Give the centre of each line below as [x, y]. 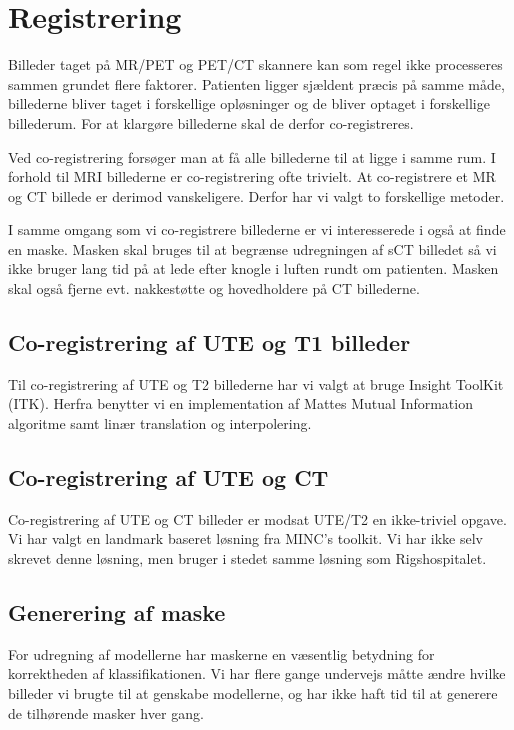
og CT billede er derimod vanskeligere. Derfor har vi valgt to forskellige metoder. [256, 195]
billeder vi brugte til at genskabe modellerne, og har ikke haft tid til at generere [253, 693]
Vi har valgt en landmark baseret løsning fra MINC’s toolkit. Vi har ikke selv [245, 538]
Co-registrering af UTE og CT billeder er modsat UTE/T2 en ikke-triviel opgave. [257, 518]
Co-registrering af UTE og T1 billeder [209, 342]
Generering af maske [117, 612]
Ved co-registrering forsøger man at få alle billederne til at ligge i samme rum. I [252, 156]
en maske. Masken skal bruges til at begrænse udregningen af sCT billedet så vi [252, 248]
